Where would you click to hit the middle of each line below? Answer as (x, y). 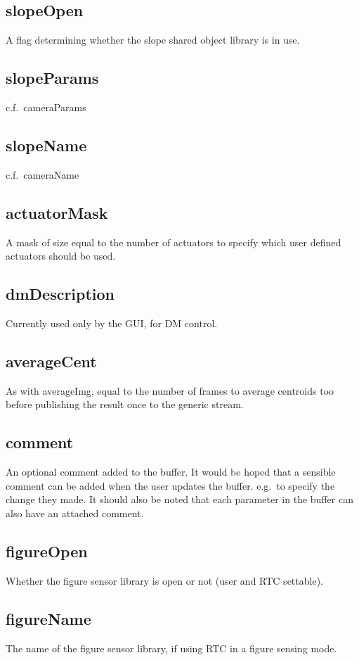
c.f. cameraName (43, 174)
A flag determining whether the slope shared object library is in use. (153, 40)
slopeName (46, 145)
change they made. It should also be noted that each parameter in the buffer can (179, 499)
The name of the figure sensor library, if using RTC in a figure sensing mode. (171, 648)
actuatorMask (57, 212)
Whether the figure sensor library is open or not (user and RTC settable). (164, 580)
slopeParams (52, 78)
